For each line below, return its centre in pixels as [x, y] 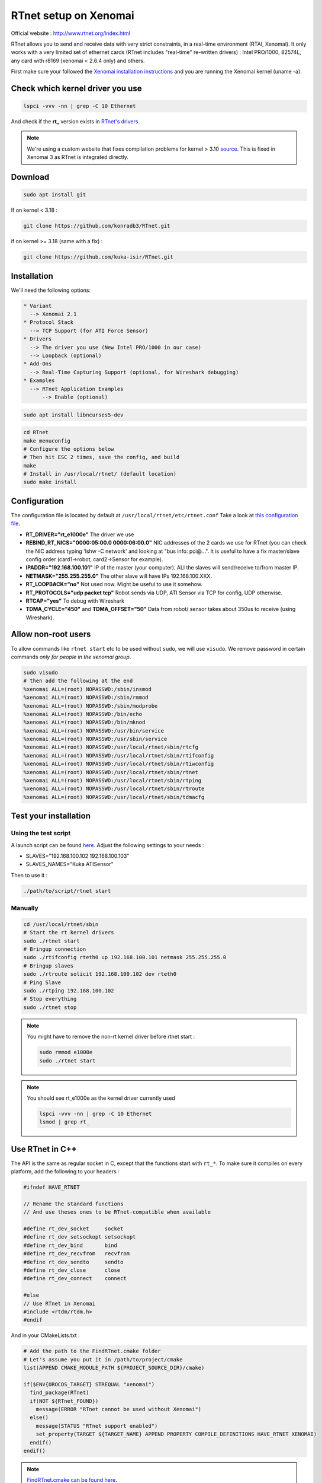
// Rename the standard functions [73, 1204]
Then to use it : [29, 875]
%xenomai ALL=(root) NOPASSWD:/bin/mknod [84, 723]
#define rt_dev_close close [72, 1270]
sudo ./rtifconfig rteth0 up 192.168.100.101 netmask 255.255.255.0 [125, 957]
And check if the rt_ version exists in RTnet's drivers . [75, 122]
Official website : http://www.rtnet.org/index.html [70, 33]
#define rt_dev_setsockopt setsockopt [80, 1237]
